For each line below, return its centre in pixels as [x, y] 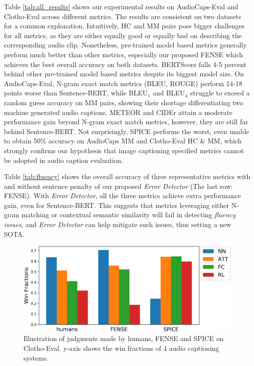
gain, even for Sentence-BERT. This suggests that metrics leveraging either [116, 205]
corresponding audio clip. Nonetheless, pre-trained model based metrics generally [126, 45]
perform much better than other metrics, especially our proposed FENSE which [124, 54]
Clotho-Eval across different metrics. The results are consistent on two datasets [123, 16]
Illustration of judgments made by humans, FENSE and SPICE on [124, 338]
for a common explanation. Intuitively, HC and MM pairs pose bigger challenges [124, 26]
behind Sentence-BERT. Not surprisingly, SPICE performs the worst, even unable [127, 131]
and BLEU [169, 93]
